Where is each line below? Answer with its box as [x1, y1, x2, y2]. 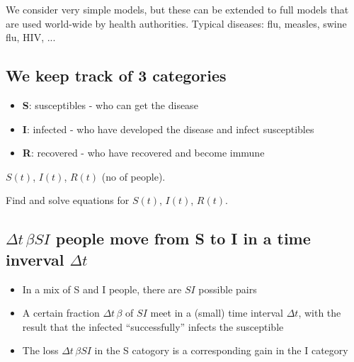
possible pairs [198, 281, 257, 296]
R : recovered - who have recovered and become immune [22, 145, 265, 160]
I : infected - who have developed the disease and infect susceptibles [22, 121, 314, 136]
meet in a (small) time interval [150, 305, 284, 320]
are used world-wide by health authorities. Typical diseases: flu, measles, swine [6, 16, 347, 30]
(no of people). [101, 169, 166, 183]
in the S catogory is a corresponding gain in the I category [94, 343, 348, 358]
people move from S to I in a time [55, 227, 311, 249]
